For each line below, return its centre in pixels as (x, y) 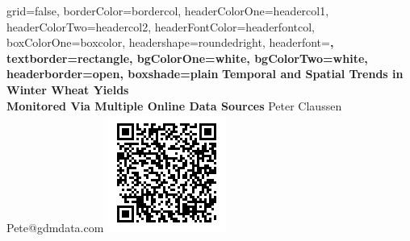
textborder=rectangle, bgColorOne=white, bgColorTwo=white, (187, 58)
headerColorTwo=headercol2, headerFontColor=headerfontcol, (161, 26)
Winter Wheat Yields (68, 89)
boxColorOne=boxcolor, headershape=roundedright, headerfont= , (170, 42)
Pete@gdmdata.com (55, 228)
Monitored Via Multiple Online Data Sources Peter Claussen (174, 105)
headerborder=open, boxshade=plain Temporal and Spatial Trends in (205, 74)
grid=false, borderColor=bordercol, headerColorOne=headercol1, (168, 10)
